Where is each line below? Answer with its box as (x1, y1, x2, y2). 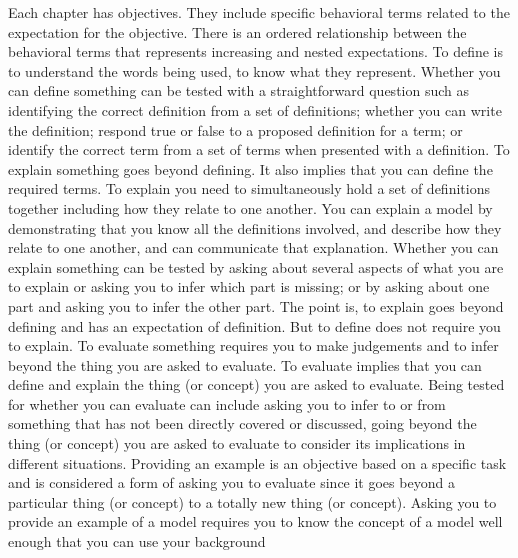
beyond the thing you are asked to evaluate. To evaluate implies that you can (8, 354, 482, 375)
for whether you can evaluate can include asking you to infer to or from (8, 393, 446, 414)
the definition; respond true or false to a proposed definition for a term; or (8, 119, 463, 140)
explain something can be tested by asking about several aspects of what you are (8, 256, 504, 277)
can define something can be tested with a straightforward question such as (8, 80, 470, 101)
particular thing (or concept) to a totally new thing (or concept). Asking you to (8, 491, 497, 512)
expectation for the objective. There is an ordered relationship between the (8, 21, 467, 42)
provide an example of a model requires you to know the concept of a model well (8, 511, 503, 532)
